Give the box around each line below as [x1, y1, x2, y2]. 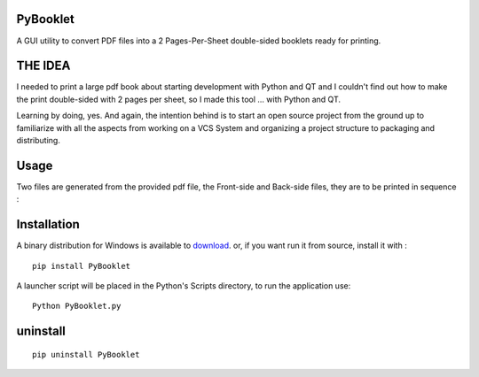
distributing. [16, 135, 61, 145]
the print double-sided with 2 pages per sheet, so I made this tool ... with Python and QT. [16, 94, 342, 104]
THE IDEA [16, 58, 71, 73]
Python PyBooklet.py [32, 301, 122, 312]
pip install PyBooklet [32, 261, 131, 271]
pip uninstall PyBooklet [32, 350, 140, 359]
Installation [16, 217, 80, 232]
